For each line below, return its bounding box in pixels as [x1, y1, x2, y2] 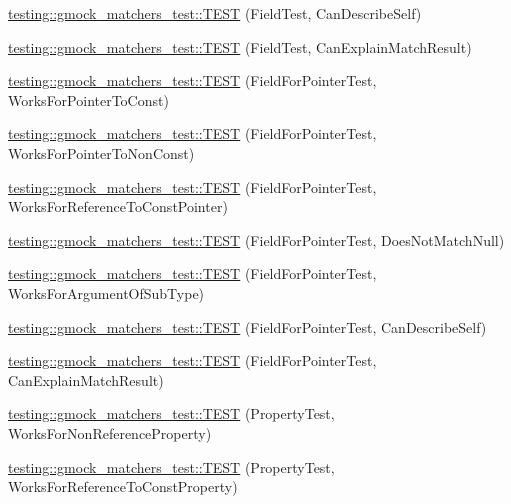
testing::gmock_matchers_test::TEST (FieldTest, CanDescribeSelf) [8, 3, 422, 23]
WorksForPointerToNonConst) [8, 142, 195, 163]
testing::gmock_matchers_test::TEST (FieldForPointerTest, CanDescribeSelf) [8, 316, 487, 337]
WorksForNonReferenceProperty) [8, 422, 212, 443]
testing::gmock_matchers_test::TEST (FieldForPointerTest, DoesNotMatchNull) [8, 229, 505, 250]
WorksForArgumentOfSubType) [8, 282, 205, 303]
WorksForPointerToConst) [8, 89, 169, 110]
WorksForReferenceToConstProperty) [8, 476, 238, 497]
